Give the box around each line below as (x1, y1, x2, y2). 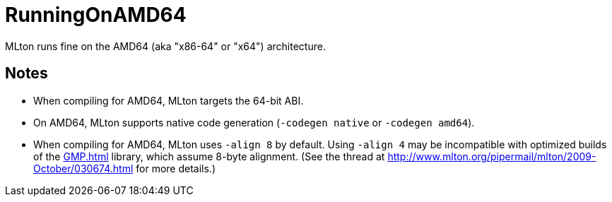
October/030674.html (33, 162, 134, 174)
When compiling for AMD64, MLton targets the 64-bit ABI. (33, 94, 304, 107)
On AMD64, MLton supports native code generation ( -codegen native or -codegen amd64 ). (33, 116, 475, 129)
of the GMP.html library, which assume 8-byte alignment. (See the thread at (33, 150, 385, 162)
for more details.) (136, 162, 216, 174)
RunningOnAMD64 (5, 3, 187, 27)
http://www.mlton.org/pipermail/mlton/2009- (387, 150, 596, 162)
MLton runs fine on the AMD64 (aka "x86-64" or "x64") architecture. (5, 40, 326, 52)
